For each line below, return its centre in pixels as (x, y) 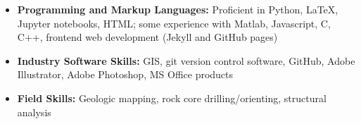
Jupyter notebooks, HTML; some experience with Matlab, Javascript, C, (174, 23)
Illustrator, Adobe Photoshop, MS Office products (125, 74)
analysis (34, 112)
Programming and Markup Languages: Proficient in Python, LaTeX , (178, 9)
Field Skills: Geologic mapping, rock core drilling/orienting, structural (172, 98)
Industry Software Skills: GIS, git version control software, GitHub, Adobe (186, 60)
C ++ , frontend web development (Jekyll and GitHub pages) (147, 37)
